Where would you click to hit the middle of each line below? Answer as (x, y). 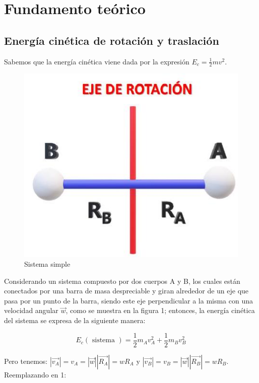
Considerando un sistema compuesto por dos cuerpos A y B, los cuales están (122, 281)
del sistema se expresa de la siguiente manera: (75, 320)
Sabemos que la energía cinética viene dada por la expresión (97, 61)
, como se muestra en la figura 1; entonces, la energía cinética (160, 310)
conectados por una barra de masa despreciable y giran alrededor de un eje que (126, 291)
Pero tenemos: (26, 361)
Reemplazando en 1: (35, 374)
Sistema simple (47, 264)
